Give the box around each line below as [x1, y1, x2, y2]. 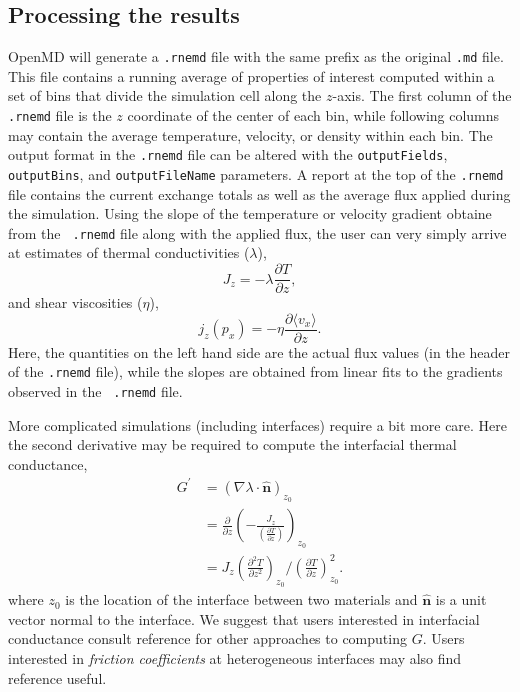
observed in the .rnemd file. [8, 381, 183, 402]
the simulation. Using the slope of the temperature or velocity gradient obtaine [8, 203, 492, 224]
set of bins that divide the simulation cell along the [8, 85, 322, 106]
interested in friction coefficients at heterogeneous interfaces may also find [8, 647, 462, 668]
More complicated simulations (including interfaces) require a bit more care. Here [8, 414, 508, 435]
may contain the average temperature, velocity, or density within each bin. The [8, 124, 493, 145]
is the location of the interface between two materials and [65, 589, 418, 610]
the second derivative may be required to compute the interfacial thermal [8, 434, 457, 455]
